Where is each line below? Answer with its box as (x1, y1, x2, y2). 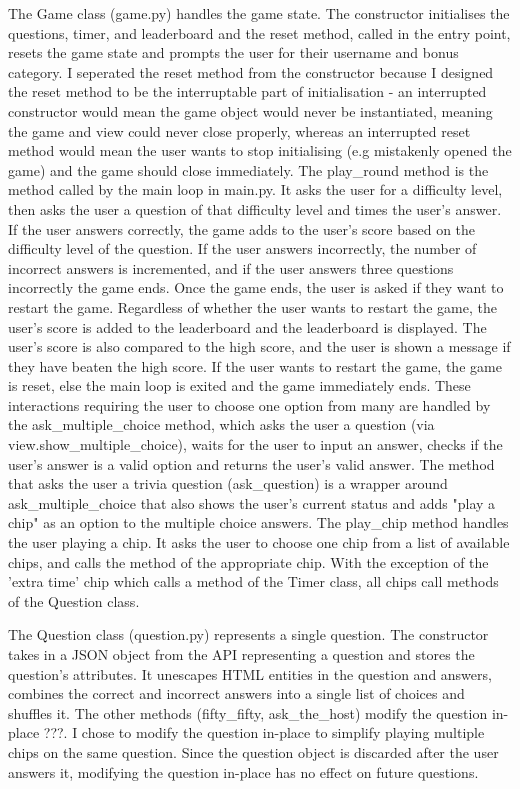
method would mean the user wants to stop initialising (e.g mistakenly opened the (8, 140, 512, 161)
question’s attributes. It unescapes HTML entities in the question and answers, (8, 663, 492, 684)
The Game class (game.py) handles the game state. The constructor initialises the (8, 3, 510, 23)
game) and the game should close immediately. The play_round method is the (8, 159, 489, 180)
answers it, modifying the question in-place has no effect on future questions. (8, 761, 479, 782)
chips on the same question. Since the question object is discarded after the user (8, 741, 499, 762)
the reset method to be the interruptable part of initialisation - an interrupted (8, 81, 487, 102)
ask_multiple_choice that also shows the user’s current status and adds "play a (8, 492, 496, 513)
